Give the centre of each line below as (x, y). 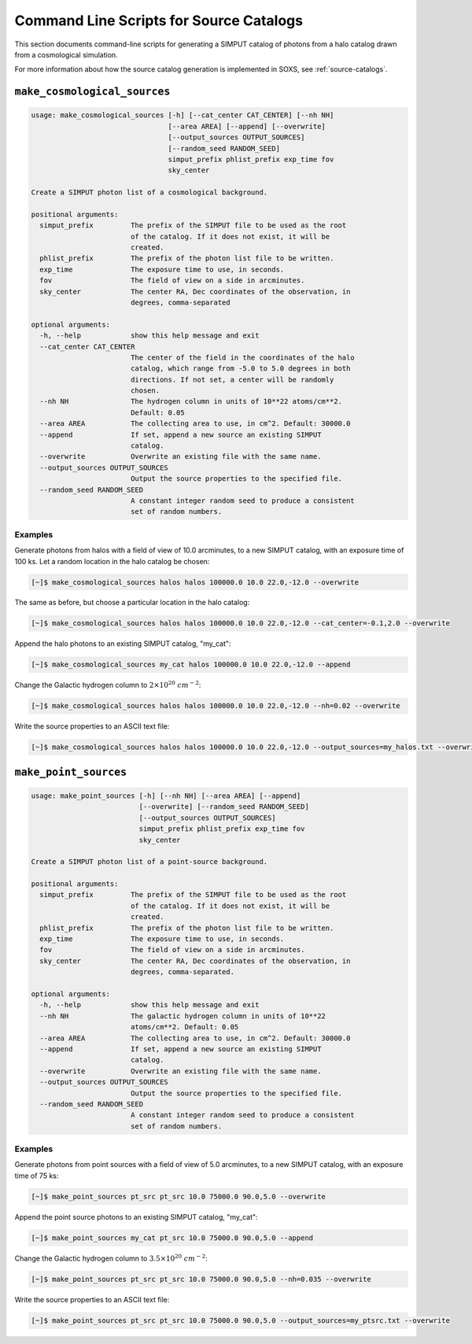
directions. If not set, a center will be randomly (232, 379)
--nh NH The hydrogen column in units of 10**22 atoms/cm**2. (191, 402)
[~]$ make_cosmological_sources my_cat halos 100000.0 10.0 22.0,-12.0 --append (191, 665)
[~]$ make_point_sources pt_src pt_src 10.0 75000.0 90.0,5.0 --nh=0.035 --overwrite (201, 1279)
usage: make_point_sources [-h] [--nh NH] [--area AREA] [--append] (166, 796)
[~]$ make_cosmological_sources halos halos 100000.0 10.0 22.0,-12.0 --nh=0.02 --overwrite (216, 706)
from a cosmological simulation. (66, 54)
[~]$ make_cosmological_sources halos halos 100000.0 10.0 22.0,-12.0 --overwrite (195, 582)
